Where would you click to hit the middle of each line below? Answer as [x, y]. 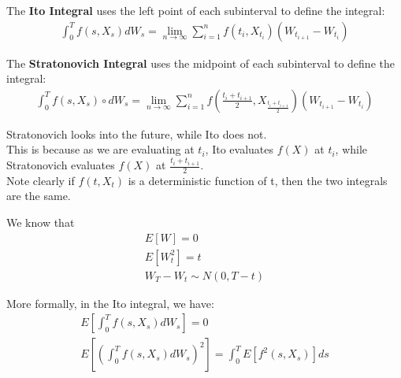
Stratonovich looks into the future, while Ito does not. [137, 133]
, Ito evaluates [239, 149]
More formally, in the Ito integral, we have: [110, 303]
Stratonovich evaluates [61, 165]
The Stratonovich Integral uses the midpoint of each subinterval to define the [200, 63]
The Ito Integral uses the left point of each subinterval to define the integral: [196, 10]
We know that [41, 222]
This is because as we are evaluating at [100, 149]
